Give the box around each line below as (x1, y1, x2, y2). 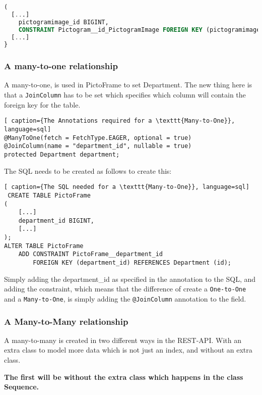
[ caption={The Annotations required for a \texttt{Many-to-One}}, (4, 117, 235, 125)
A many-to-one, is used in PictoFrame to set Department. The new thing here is (4, 79, 252, 90)
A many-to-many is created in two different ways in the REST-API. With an (4, 334, 241, 345)
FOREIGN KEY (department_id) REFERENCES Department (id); (33, 259, 232, 267)
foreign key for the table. (4, 99, 81, 110)
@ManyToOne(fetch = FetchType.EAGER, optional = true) (4, 134, 192, 141)
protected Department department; (4, 151, 120, 158)
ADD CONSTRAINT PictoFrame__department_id (18, 251, 163, 258)
